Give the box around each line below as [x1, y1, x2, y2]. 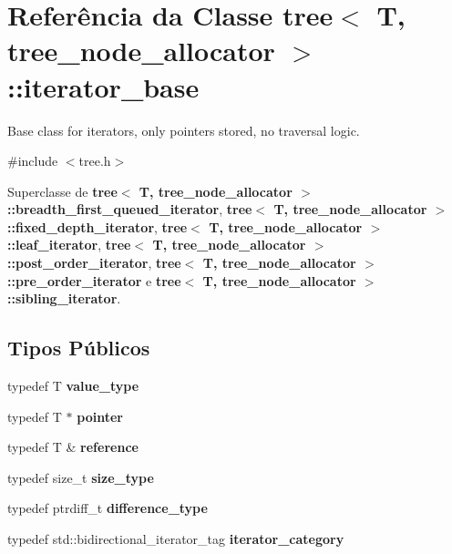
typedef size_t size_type [7, 467, 154, 487]
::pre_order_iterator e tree [7, 271, 181, 290]
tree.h [78, 151, 111, 170]
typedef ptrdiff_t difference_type [7, 498, 208, 518]
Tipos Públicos [7, 333, 150, 362]
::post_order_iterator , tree [7, 253, 181, 272]
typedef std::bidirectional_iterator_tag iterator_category [7, 529, 344, 549]
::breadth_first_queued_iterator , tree [7, 200, 252, 219]
